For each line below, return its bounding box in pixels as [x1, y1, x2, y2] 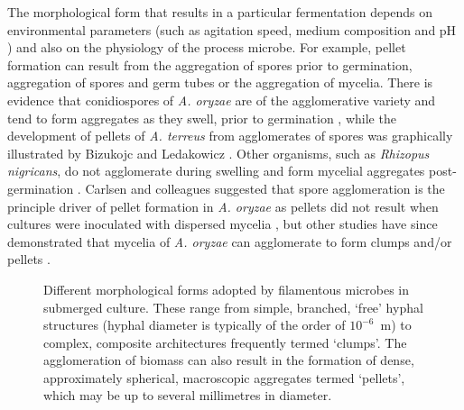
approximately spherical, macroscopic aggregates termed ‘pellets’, [43, 368, 405, 387]
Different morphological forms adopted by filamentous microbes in [43, 279, 410, 298]
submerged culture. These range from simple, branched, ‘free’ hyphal [43, 297, 423, 316]
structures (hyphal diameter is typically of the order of [43, 315, 346, 334]
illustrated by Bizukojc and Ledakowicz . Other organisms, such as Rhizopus [7, 143, 430, 162]
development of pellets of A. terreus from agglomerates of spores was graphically [7, 126, 453, 145]
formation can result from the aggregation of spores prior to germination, [7, 55, 413, 74]
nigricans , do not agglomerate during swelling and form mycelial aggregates [7, 161, 425, 180]
